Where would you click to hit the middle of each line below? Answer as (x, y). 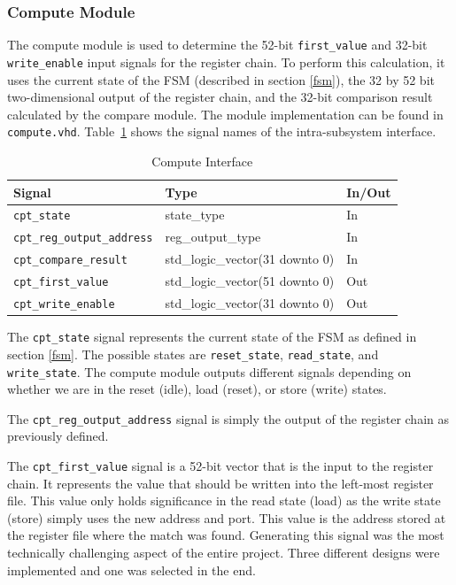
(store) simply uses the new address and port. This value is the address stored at (227, 517)
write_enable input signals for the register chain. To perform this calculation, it (226, 62)
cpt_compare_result (70, 261)
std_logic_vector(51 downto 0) (250, 281)
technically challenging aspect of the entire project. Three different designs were (224, 553)
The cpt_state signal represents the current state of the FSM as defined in (212, 337)
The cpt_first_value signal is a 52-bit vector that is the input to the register (220, 466)
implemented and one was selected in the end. (131, 570)
